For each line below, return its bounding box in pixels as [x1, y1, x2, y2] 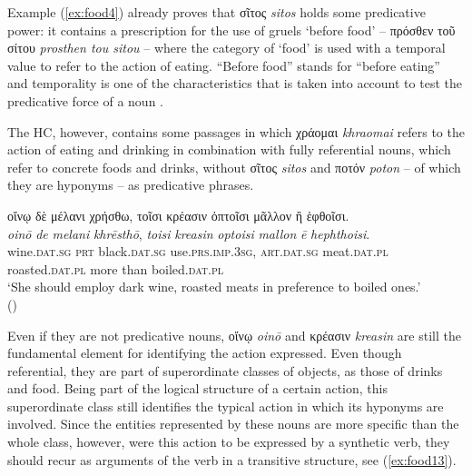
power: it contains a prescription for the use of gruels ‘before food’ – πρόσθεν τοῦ [7, 20, 456, 39]
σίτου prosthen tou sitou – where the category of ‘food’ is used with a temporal [7, 38, 446, 57]
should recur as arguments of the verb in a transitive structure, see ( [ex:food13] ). [7, 450, 457, 469]
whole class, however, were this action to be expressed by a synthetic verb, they [7, 432, 450, 451]
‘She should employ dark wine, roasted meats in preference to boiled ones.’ [7, 277, 421, 296]
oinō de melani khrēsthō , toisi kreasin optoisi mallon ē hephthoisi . [7, 223, 370, 243]
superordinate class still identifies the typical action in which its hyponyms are [7, 396, 444, 415]
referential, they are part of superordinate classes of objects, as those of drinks [7, 361, 443, 380]
